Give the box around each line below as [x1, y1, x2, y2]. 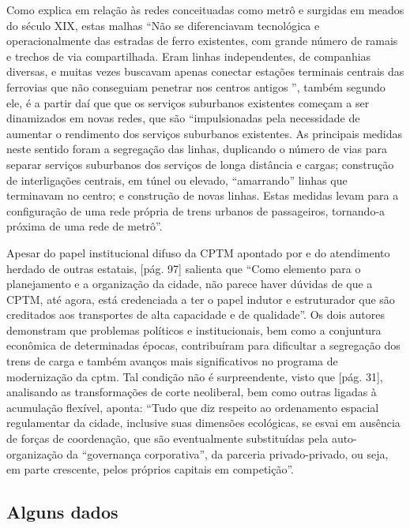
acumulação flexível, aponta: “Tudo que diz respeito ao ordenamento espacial [6, 399, 379, 415]
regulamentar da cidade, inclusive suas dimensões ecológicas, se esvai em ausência [6, 414, 401, 431]
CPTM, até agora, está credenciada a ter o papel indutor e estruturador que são [6, 290, 395, 307]
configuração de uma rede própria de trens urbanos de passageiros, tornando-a [6, 202, 386, 219]
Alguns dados [6, 500, 118, 524]
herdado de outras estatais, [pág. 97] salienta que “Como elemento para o [6, 260, 361, 276]
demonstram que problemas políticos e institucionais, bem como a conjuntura [6, 321, 382, 338]
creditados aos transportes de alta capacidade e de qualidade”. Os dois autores [6, 306, 386, 323]
